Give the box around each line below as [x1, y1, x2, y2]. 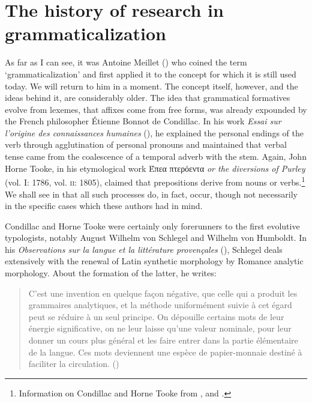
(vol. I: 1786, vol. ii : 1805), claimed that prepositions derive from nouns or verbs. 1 [5, 174, 305, 188]
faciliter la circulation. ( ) [28, 357, 119, 370]
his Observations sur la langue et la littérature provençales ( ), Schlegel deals [5, 243, 283, 255]
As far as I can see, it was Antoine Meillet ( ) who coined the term [5, 56, 247, 68]
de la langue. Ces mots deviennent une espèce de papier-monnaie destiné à [28, 345, 302, 358]
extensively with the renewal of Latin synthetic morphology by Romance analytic [5, 255, 304, 267]
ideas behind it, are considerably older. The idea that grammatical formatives [5, 91, 290, 104]
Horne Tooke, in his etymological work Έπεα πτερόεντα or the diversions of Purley [5, 162, 305, 174]
